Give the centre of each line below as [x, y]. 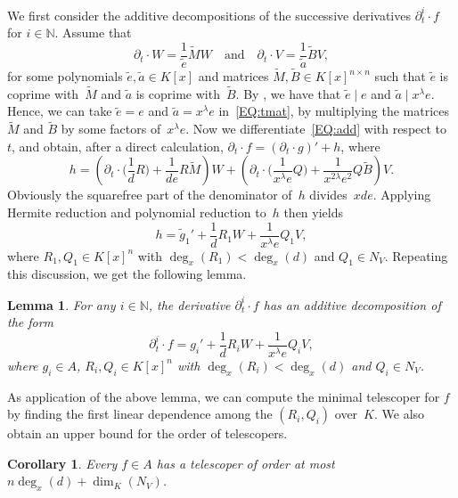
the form [31, 322]
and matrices [233, 76]
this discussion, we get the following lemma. [127, 274]
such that [400, 76]
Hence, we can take [60, 111]
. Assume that [93, 33]
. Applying [402, 195]
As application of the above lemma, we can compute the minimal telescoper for [224, 396]
